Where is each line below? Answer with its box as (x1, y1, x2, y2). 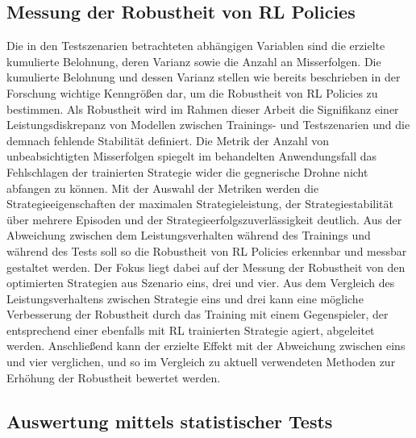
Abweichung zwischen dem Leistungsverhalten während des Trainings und (6, 227, 371, 244)
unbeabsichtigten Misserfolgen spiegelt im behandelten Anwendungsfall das (6, 148, 377, 165)
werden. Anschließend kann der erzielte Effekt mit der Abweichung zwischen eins (6, 337, 406, 354)
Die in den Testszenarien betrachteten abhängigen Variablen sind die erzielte (6, 37, 385, 54)
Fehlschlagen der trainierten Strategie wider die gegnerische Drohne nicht (6, 163, 368, 180)
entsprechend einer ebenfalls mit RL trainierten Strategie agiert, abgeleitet (6, 321, 375, 338)
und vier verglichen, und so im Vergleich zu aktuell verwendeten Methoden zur (6, 353, 396, 370)
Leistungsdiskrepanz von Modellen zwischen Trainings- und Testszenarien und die (6, 116, 410, 133)
